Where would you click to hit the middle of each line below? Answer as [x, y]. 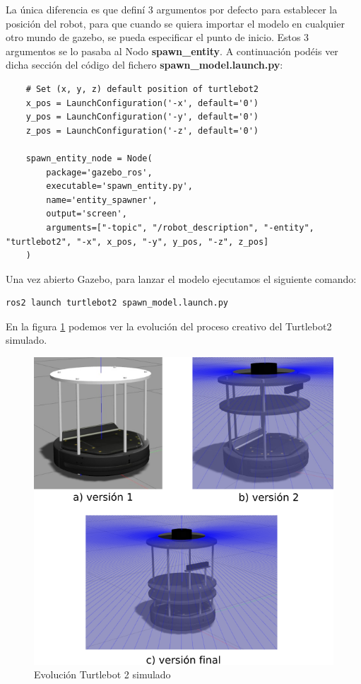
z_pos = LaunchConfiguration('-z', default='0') [142, 131]
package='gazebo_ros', [99, 172]
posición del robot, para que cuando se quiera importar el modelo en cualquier [175, 23]
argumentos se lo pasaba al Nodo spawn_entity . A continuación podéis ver [172, 51]
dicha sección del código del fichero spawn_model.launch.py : [144, 65]
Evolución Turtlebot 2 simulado [102, 674]
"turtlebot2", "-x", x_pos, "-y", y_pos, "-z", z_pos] [137, 242]
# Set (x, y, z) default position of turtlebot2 [142, 89]
